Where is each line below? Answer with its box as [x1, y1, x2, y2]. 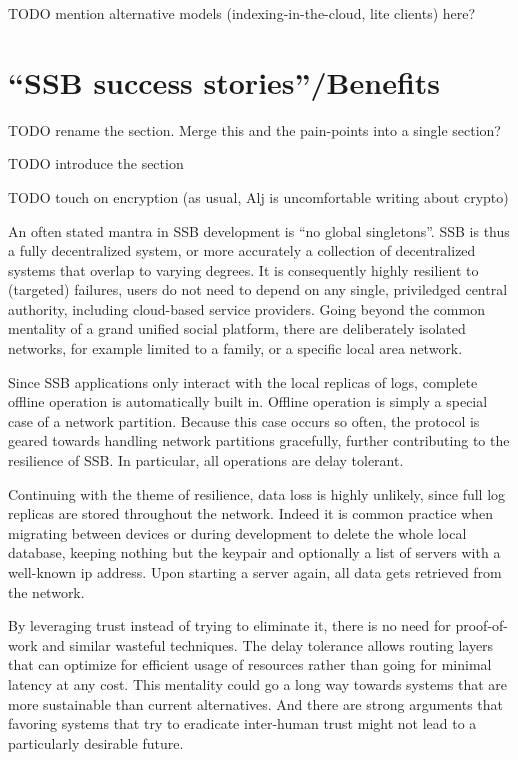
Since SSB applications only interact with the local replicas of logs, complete [8, 371, 478, 392]
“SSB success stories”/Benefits [8, 61, 441, 102]
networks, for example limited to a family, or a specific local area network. [8, 338, 463, 359]
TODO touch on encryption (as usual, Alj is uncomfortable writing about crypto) [8, 186, 509, 207]
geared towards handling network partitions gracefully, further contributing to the [8, 430, 510, 451]
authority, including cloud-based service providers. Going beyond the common [8, 298, 485, 319]
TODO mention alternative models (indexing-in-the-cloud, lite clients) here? [8, 3, 476, 23]
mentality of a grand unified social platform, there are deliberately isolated [8, 318, 466, 339]
